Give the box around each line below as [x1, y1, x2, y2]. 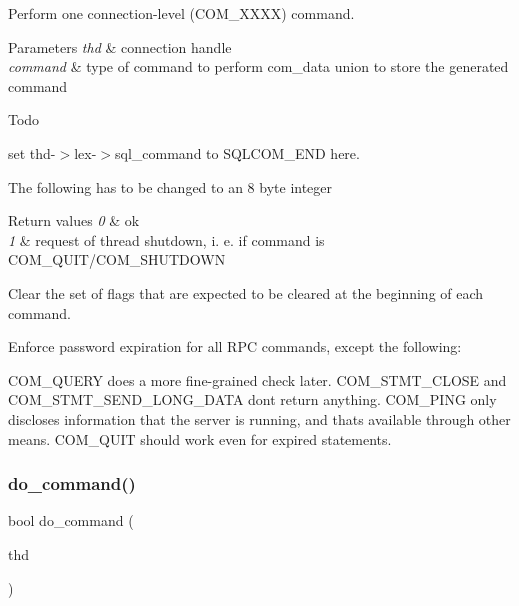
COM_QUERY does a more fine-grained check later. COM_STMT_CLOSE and [8, 369, 507, 390]
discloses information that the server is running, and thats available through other [8, 408, 511, 429]
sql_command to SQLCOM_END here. [115, 142, 360, 163]
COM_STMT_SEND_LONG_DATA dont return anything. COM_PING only [8, 389, 497, 410]
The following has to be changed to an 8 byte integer [8, 176, 333, 197]
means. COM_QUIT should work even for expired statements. [8, 428, 392, 449]
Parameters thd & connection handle [8, 36, 232, 57]
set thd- [8, 142, 56, 163]
